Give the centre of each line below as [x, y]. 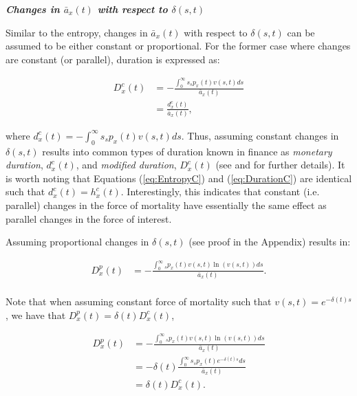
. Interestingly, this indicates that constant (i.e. [220, 191]
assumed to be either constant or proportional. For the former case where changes [178, 46]
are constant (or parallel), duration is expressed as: [113, 59]
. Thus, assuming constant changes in [260, 135]
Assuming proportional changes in [77, 242]
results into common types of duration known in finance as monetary [187, 151]
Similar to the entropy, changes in [77, 32]
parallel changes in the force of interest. [89, 218]
